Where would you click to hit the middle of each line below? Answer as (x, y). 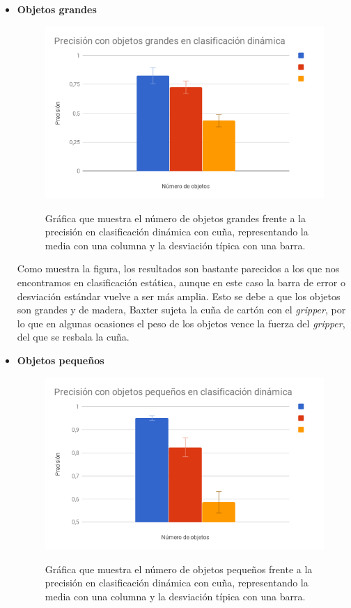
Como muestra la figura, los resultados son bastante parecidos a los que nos (178, 268)
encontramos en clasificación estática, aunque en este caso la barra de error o (181, 282)
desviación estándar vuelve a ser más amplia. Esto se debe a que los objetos (179, 296)
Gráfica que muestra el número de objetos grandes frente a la (175, 218)
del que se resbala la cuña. (73, 337)
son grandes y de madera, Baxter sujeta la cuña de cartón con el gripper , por (181, 310)
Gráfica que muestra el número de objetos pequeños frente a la (179, 569)
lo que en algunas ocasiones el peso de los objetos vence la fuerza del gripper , (181, 323)
